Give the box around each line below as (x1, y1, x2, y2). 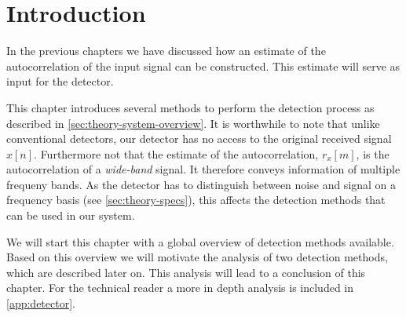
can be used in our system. (6, 207, 135, 224)
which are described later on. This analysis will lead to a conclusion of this (6, 264, 366, 280)
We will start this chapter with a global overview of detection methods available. (6, 233, 394, 250)
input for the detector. (6, 73, 114, 89)
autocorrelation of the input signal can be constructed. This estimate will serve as (6, 57, 401, 74)
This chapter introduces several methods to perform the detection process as (6, 99, 375, 115)
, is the (356, 145, 390, 162)
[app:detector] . (6, 295, 75, 312)
